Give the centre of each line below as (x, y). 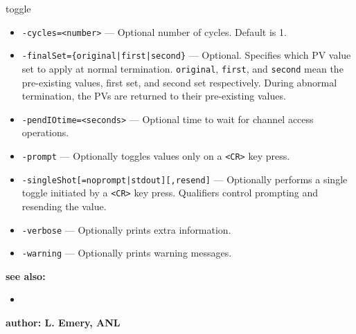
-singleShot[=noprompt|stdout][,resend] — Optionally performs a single (185, 179)
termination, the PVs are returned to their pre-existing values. (154, 96)
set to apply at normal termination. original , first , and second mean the (183, 68)
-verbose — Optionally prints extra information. (126, 229)
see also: (26, 276)
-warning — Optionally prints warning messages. (127, 253)
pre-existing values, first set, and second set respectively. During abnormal (179, 82)
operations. (45, 132)
